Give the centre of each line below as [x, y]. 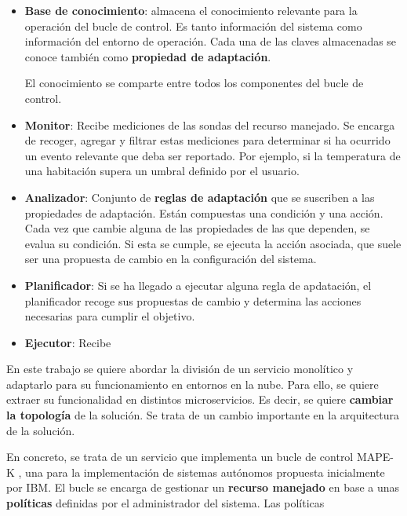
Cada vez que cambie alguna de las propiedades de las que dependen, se [197, 228]
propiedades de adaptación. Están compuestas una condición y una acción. [204, 212]
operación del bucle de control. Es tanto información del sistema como [193, 26]
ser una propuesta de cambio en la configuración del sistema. [171, 259]
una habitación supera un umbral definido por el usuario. [162, 171]
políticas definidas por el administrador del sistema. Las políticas [165, 503]
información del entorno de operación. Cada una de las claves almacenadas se [211, 41]
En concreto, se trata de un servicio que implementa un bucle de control [180, 457]
